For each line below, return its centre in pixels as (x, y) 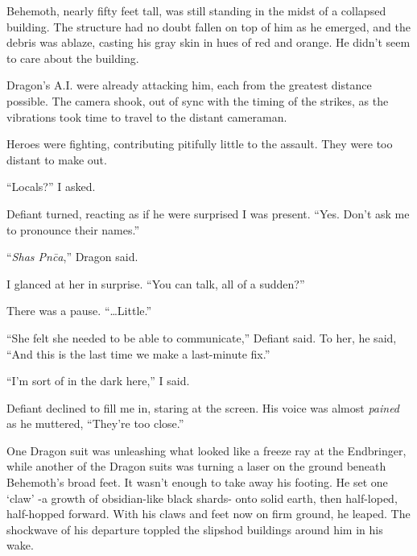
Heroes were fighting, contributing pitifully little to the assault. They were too (200, 144)
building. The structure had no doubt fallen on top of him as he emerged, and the (208, 26)
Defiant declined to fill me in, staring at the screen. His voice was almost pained (203, 407)
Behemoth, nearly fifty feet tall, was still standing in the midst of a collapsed (196, 10)
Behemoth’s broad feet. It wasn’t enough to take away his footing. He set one (197, 482)
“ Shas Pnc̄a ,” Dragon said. (72, 257)
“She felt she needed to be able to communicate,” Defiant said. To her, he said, (202, 337)
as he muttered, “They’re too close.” (95, 423)
